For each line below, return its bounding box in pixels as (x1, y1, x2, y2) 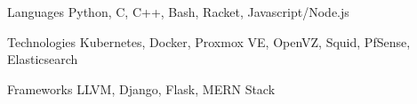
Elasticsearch (7, 50, 78, 68)
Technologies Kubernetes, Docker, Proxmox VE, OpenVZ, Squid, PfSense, (7, 32, 411, 51)
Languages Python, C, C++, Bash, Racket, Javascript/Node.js (7, 3, 349, 20)
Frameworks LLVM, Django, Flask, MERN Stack (7, 79, 276, 98)
